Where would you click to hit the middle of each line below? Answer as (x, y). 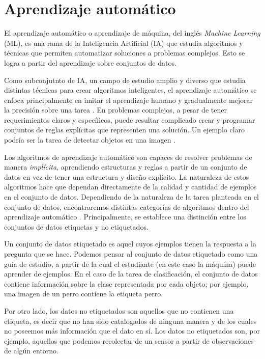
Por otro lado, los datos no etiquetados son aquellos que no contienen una (119, 310)
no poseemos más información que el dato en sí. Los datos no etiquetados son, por (132, 331)
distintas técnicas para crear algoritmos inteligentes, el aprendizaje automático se (130, 90)
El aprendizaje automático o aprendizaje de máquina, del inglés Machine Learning (132, 33)
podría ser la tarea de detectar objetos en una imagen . (90, 140)
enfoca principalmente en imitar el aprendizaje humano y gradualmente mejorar (129, 100)
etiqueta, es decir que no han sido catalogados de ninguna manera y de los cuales (130, 321)
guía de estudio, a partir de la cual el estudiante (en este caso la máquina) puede (130, 264)
